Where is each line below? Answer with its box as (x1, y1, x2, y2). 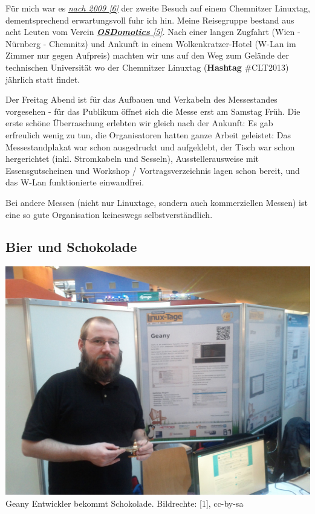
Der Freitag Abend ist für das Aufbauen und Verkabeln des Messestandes (5, 93, 278, 106)
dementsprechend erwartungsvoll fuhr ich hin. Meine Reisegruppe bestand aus (5, 13, 294, 26)
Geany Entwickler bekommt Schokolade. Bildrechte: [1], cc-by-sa (5, 496, 244, 509)
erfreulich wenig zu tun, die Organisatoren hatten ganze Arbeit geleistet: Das (5, 128, 291, 141)
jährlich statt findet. (5, 72, 80, 85)
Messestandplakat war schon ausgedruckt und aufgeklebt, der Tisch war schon (5, 140, 295, 153)
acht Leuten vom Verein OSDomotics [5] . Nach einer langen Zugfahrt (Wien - (5, 25, 300, 38)
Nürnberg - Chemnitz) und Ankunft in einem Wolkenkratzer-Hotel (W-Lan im (5, 37, 296, 50)
